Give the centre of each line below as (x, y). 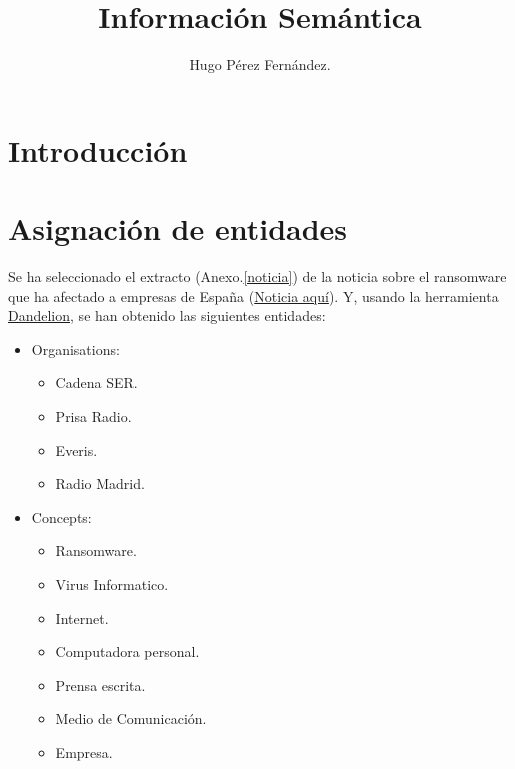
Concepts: (61, 516)
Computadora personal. (127, 651)
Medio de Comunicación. (131, 718)
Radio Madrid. (100, 483)
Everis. (76, 449)
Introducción (98, 149)
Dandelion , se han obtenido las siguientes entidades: (167, 315)
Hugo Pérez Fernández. (260, 64)
